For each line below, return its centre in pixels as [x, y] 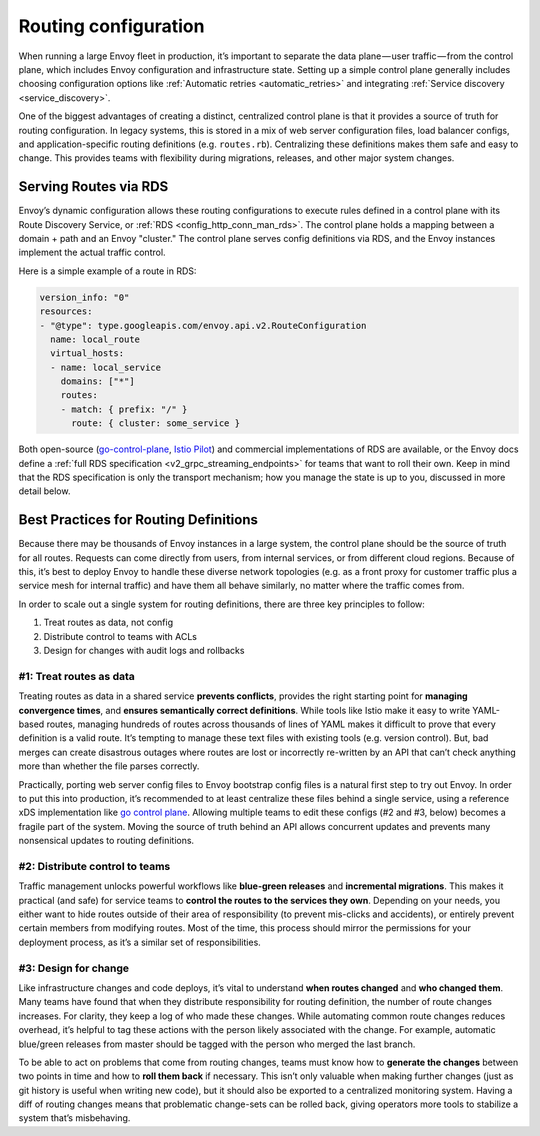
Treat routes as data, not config [108, 622]
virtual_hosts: [87, 353]
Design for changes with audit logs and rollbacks [144, 651]
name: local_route [95, 339]
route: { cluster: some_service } [155, 423]
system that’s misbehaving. [74, 1118]
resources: [66, 311]
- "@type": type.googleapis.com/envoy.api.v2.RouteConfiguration [203, 325]
